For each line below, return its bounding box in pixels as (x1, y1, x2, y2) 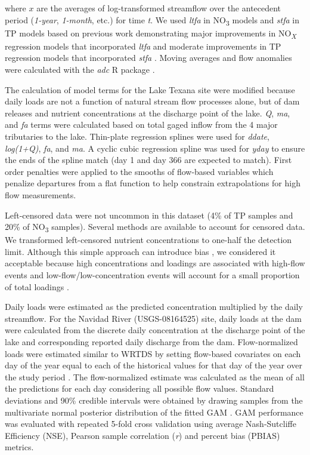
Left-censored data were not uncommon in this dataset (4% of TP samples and (5, 208, 293, 221)
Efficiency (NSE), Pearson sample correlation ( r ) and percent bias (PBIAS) (5, 429, 280, 441)
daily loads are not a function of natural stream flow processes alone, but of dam (5, 95, 300, 107)
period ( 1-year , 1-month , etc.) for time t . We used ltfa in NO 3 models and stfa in (5, 13, 300, 27)
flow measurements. (5, 188, 76, 201)
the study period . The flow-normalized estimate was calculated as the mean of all (5, 370, 305, 383)
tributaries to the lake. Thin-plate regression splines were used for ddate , (5, 130, 269, 142)
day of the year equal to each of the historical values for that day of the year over (5, 359, 302, 371)
